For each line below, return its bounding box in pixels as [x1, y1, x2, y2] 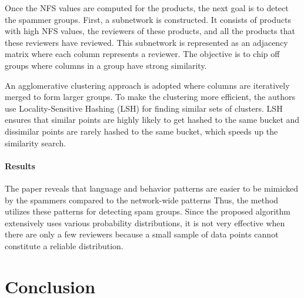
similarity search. [5, 136, 66, 149]
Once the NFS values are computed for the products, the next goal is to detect [5, 2, 289, 14]
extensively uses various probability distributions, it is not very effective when [5, 216, 285, 229]
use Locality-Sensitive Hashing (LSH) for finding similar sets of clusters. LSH [5, 102, 283, 114]
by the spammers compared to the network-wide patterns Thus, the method [5, 193, 279, 206]
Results [5, 159, 35, 172]
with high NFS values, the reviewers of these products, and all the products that [5, 25, 295, 37]
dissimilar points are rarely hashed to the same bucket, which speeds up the [5, 125, 278, 137]
